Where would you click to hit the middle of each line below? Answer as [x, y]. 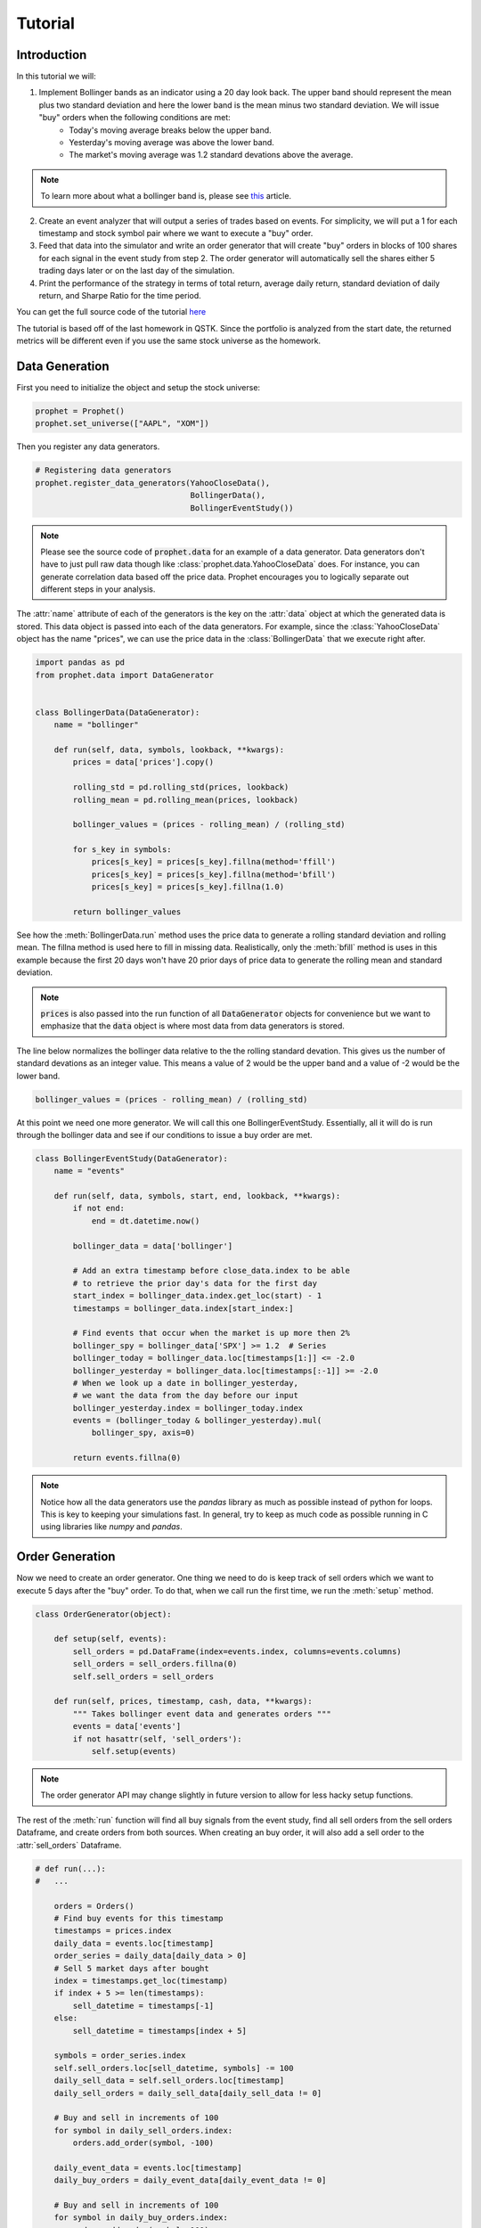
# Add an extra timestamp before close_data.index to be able [212, 1271]
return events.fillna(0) [127, 1458]
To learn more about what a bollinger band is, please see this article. [166, 196]
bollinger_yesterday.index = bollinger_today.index [188, 1408]
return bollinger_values [127, 912]
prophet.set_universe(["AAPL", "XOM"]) [122, 424]
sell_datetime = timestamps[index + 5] [159, 2031]
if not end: [98, 1208]
